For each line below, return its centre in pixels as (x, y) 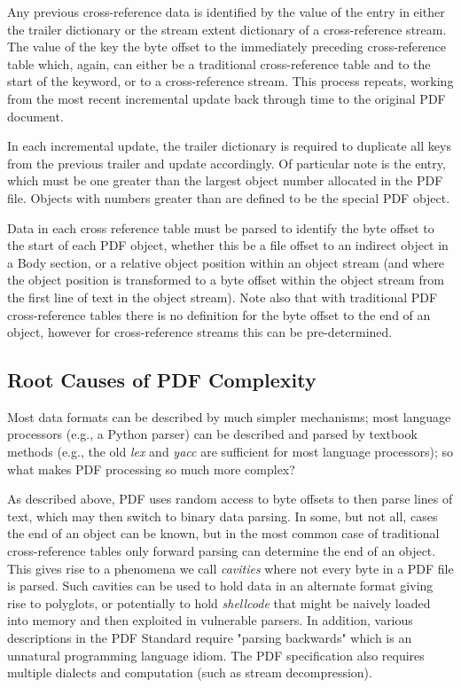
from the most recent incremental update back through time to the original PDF (227, 98)
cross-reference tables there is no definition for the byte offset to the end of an (219, 314)
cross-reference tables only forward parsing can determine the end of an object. (222, 551)
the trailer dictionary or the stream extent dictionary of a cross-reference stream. (227, 29)
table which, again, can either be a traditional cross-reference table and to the (219, 63)
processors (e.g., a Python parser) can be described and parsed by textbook (212, 434)
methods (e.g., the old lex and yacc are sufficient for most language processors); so (230, 452)
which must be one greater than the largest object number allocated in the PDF (225, 180)
